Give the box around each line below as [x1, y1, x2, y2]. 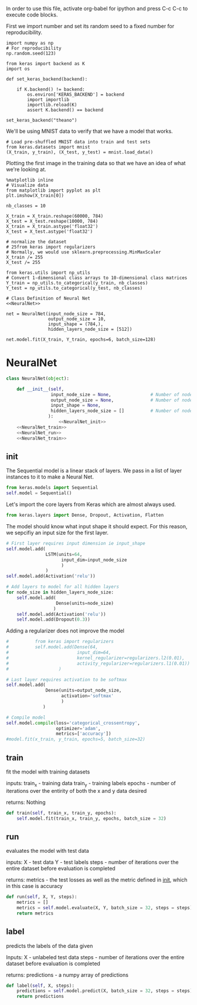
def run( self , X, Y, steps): [6, 894, 77, 900]
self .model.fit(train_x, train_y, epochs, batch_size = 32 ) [16, 815, 167, 822]
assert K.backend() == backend [27, 107, 104, 113]
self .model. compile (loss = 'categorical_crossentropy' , [6, 720, 141, 726]
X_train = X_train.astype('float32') [6, 223, 98, 229]
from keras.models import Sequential [6, 485, 98, 491]
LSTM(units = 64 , [45, 551, 83, 557]
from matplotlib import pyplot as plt [6, 187, 101, 193]
